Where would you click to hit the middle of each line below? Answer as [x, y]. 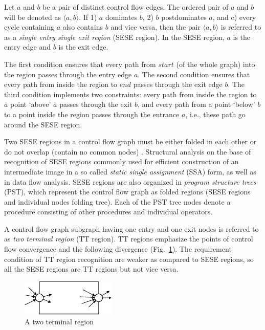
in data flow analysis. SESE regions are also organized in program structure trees [130, 181]
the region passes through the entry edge [68, 74]
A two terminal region [59, 322]
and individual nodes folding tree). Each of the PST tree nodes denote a [117, 201]
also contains [83, 27]
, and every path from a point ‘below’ [196, 104]
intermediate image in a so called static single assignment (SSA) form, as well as [130, 171]
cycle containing [29, 27]
